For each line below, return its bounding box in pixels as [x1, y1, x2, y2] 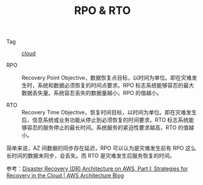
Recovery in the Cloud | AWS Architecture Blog [6, 172, 124, 180]
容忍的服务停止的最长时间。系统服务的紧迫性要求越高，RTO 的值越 [26, 124, 194, 131]
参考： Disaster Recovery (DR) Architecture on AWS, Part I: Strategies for [6, 165, 188, 172]
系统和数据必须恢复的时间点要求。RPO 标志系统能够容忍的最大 [37, 82, 194, 89]
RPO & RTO [74, 4, 131, 18]
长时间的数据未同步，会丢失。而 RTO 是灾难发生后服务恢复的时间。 [6, 152, 176, 159]
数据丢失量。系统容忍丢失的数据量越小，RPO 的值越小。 [21, 89, 163, 97]
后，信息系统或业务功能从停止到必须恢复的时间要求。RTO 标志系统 [21, 116, 189, 124]
